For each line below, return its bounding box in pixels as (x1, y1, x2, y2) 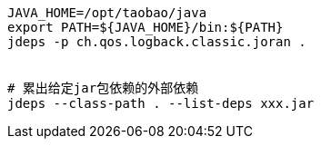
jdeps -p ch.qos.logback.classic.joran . (7, 34, 306, 49)
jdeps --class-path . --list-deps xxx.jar (7, 96, 315, 111)
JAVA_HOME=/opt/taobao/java (7, 5, 207, 20)
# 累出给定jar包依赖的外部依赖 (7, 81, 199, 95)
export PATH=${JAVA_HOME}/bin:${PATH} (7, 20, 284, 34)
